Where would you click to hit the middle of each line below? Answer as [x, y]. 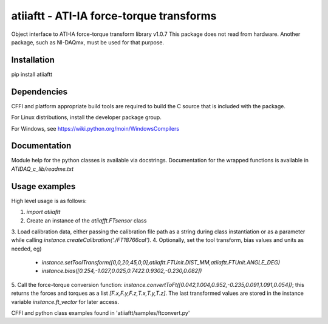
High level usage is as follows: [49, 201]
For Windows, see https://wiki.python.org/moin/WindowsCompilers [95, 128]
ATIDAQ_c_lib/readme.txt [43, 169]
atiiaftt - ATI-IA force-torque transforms [114, 16]
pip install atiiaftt [32, 74]
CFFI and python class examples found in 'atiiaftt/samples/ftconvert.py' [101, 313]
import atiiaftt [43, 212]
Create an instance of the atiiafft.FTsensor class [87, 220]
